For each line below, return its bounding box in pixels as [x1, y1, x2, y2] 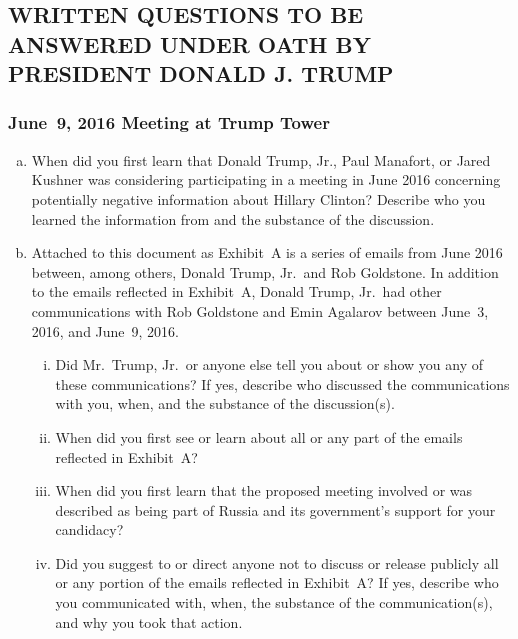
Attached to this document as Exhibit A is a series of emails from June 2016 [31, 242, 503, 263]
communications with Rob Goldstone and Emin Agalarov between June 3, [31, 300, 489, 321]
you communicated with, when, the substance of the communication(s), [55, 592, 493, 613]
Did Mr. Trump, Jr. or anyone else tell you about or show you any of [55, 354, 483, 375]
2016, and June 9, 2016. [31, 320, 180, 341]
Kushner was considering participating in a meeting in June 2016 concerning [31, 169, 501, 190]
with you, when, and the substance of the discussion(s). [55, 393, 395, 414]
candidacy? [55, 519, 124, 540]
